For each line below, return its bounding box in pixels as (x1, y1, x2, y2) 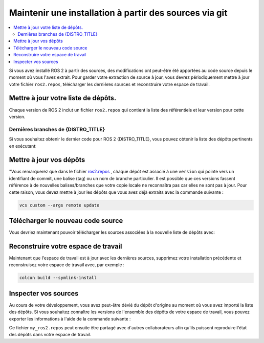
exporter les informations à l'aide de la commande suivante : (9, 316, 131, 321)
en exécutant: (9, 143, 37, 149)
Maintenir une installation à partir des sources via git (9, 7, 227, 18)
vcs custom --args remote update (19, 202, 100, 208)
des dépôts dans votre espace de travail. (9, 332, 91, 338)
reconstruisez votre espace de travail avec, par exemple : (9, 262, 125, 268)
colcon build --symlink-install (19, 275, 97, 281)
